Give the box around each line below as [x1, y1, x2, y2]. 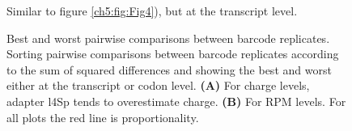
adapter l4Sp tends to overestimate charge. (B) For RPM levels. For [6, 92, 346, 109]
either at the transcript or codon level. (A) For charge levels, [6, 77, 310, 94]
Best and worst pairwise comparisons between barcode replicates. [6, 29, 330, 46]
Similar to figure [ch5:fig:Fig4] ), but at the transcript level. [6, 2, 298, 19]
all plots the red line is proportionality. [6, 108, 199, 125]
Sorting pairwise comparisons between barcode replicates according [6, 45, 339, 62]
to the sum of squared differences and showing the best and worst [6, 61, 332, 78]
